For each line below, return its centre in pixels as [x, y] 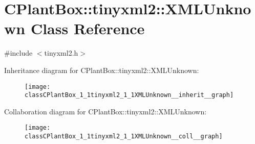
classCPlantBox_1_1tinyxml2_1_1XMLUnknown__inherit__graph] [129, 95]
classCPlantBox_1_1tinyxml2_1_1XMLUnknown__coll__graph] [124, 137]
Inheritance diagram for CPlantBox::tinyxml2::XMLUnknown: [102, 70]
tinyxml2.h [61, 53]
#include [18, 53]
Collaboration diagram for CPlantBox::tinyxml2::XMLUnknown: [105, 111]
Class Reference [88, 28]
